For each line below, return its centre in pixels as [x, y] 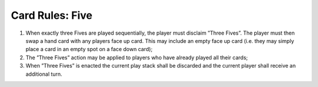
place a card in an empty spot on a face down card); [89, 49]
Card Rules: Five [52, 15]
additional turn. [44, 74]
